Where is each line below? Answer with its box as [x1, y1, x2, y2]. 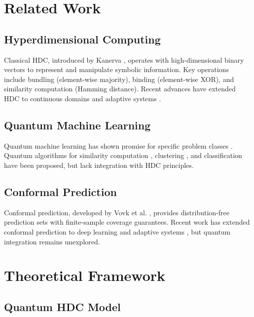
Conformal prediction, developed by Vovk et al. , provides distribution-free [4, 207, 229, 217]
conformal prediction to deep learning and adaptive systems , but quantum [4, 226, 231, 237]
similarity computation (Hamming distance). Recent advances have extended [4, 83, 236, 94]
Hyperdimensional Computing [4, 31, 161, 46]
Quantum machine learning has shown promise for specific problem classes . [4, 140, 233, 151]
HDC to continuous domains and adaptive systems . [4, 93, 161, 103]
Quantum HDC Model [4, 299, 121, 314]
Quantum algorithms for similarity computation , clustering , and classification [4, 150, 242, 160]
